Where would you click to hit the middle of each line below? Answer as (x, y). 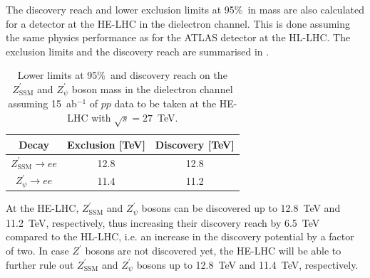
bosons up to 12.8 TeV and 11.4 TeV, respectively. (247, 264)
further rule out (40, 264)
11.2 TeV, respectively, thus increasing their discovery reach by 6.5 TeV (163, 222)
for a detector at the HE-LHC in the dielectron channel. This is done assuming (178, 23)
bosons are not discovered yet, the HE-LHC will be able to (213, 251)
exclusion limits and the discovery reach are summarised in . (138, 51)
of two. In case (37, 251)
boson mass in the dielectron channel (152, 89)
